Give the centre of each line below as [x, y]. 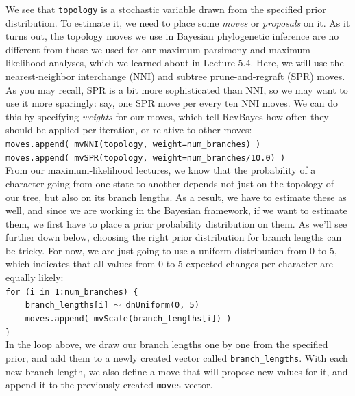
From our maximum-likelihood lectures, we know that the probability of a [161, 170]
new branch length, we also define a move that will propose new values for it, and [177, 371]
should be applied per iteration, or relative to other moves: [129, 130]
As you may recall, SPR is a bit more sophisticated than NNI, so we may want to [177, 89]
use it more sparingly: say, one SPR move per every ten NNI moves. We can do [172, 103]
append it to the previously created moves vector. [109, 385]
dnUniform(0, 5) [162, 305]
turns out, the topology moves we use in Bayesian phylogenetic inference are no [172, 36]
